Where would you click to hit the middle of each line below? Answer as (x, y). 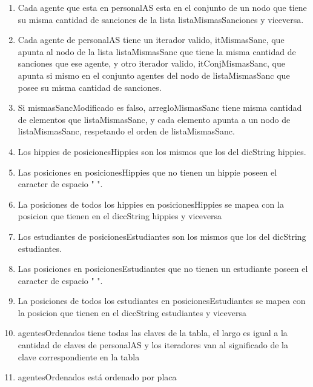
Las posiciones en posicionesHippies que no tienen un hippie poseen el (147, 172)
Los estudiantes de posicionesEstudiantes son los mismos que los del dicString (162, 236)
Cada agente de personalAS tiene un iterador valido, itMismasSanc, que (151, 40)
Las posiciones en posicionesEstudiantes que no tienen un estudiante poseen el (163, 269)
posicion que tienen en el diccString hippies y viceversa (120, 216)
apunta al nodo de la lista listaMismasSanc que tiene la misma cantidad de (157, 51)
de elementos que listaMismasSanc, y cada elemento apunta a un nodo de (154, 119)
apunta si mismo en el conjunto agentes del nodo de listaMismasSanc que (154, 75)
